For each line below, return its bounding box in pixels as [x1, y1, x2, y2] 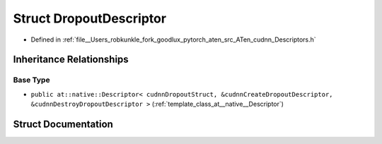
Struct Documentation [13, 118, 113, 130]
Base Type [13, 75, 50, 85]
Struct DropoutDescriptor [13, 11, 166, 26]
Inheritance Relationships [13, 54, 129, 66]
